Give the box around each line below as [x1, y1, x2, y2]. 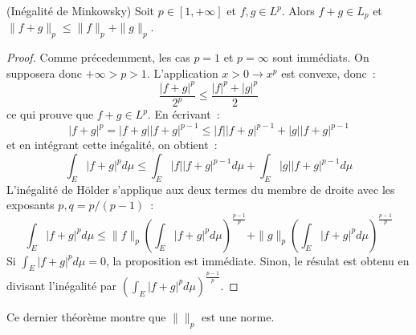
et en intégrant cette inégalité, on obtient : [6, 136, 218, 153]
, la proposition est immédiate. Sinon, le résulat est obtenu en [105, 252, 410, 268]
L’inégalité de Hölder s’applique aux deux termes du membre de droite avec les [6, 180, 395, 197]
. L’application [146, 64, 218, 81]
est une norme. [202, 308, 275, 325]
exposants [6, 196, 55, 213]
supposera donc [6, 64, 82, 81]
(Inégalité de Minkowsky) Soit [6, 2, 155, 18]
